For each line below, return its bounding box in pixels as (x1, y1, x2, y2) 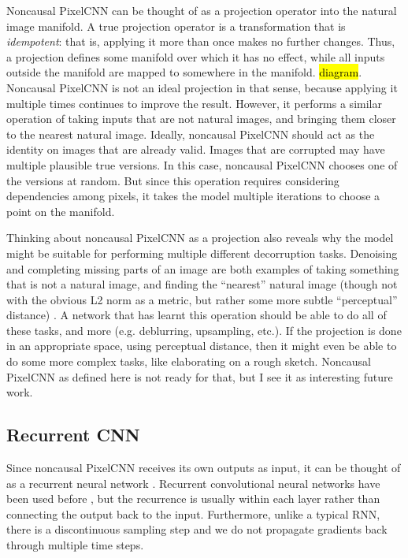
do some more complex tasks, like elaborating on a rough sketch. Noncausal (6, 353, 371, 370)
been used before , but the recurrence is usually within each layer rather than (6, 490, 380, 507)
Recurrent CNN (6, 422, 140, 447)
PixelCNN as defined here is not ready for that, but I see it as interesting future (6, 368, 393, 385)
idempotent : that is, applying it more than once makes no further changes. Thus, (6, 33, 395, 50)
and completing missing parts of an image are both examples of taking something (6, 260, 399, 277)
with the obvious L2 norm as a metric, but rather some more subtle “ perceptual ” (6, 291, 398, 307)
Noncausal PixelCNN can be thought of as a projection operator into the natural (6, 2, 397, 18)
